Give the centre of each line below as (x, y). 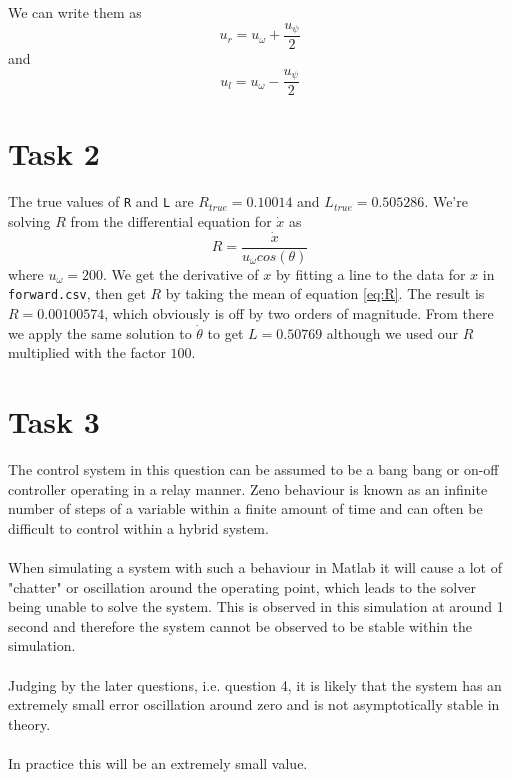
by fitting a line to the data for (370, 273)
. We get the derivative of (181, 273)
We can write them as (75, 12)
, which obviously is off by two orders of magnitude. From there (299, 313)
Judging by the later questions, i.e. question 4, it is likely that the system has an (255, 684)
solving (29, 220)
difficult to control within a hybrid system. (138, 527)
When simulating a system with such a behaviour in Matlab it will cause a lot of (255, 566)
